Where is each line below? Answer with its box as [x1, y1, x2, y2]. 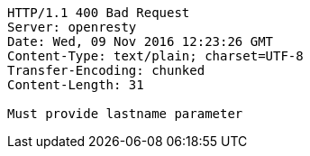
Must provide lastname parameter [7, 106, 243, 121]
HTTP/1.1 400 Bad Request [7, 5, 190, 20]
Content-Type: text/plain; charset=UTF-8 [7, 49, 304, 63]
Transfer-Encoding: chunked [7, 63, 205, 78]
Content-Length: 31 [7, 78, 144, 92]
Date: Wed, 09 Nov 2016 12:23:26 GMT [7, 34, 274, 49]
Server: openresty [7, 20, 137, 34]
